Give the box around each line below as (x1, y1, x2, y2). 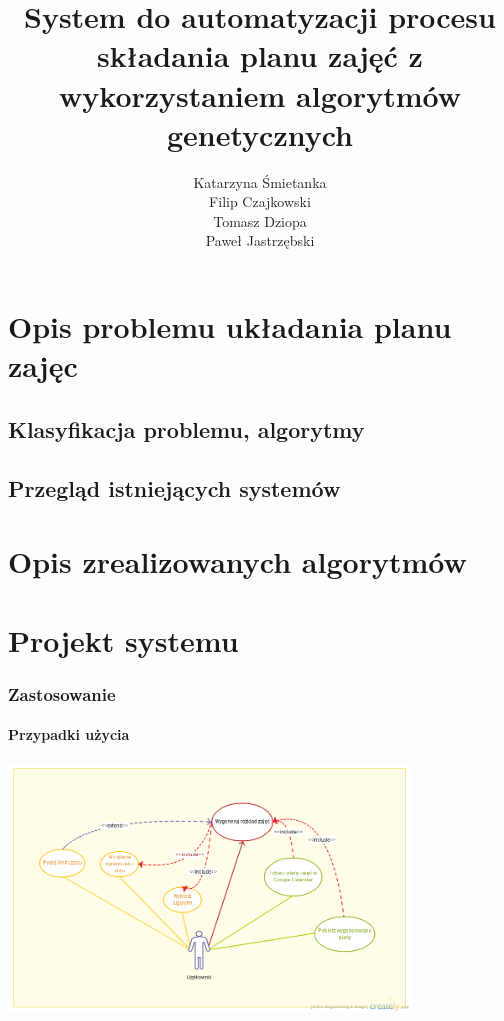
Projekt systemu (8, 619, 239, 660)
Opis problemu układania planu (8, 306, 452, 347)
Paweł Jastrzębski (205, 230, 315, 251)
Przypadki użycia (8, 724, 130, 745)
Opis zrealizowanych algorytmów (8, 541, 467, 582)
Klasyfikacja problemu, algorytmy (8, 413, 365, 444)
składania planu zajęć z (97, 35, 423, 76)
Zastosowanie (8, 681, 116, 706)
